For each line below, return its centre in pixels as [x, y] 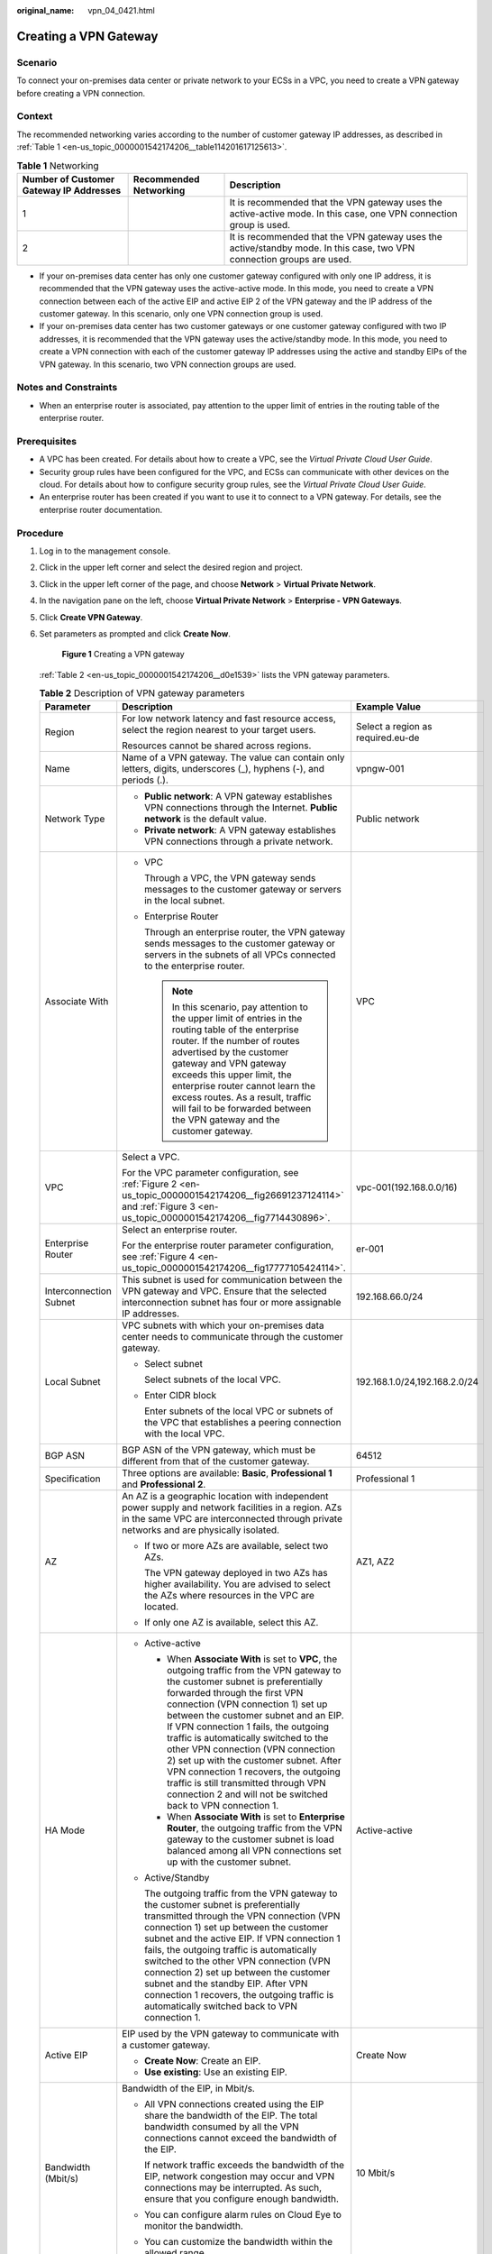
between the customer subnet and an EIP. [255, 1716]
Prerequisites [46, 441]
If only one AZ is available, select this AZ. [232, 1623]
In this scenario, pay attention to [240, 1007]
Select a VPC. [151, 1157]
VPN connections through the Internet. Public [241, 808]
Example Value [389, 707]
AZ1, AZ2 [375, 1562]
